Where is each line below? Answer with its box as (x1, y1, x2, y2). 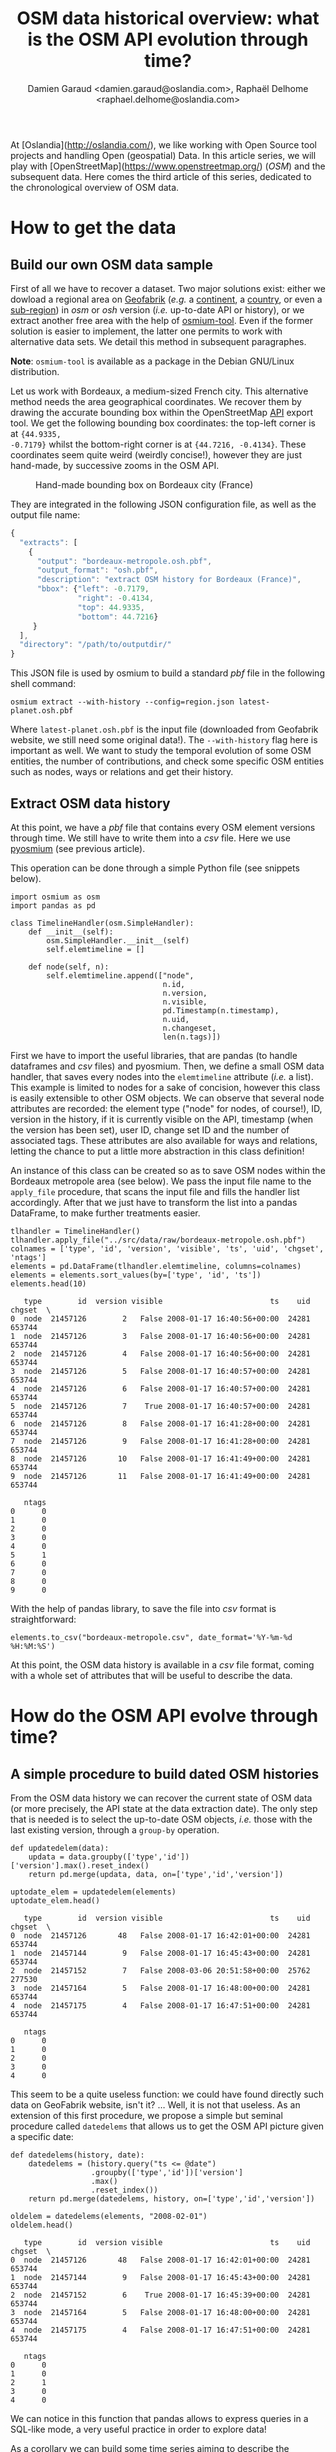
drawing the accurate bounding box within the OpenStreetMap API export (10, 406, 313, 418)
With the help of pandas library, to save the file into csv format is (10, 1603, 277, 1614)
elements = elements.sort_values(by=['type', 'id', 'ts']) (10, 1270, 262, 1280)
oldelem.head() (10, 2220, 74, 2230)
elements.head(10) (10, 1279, 87, 1289)
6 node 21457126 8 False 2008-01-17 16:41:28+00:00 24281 (10, 1419, 311, 1429)
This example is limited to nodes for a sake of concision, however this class (10, 1082, 321, 1093)
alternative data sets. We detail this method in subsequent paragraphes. (10, 335, 307, 347)
